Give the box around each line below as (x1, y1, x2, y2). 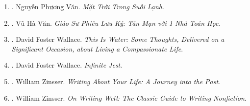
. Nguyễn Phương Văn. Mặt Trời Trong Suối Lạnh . (11, 1, 164, 11)
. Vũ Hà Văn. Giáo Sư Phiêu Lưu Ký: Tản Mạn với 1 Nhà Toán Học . (11, 18, 221, 28)
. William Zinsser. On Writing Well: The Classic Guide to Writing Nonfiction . (11, 92, 247, 103)
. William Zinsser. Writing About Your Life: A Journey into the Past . (11, 76, 220, 86)
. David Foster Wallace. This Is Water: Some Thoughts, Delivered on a (11, 34, 225, 44)
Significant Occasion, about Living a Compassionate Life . (11, 43, 183, 53)
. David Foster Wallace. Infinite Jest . (11, 60, 123, 70)
